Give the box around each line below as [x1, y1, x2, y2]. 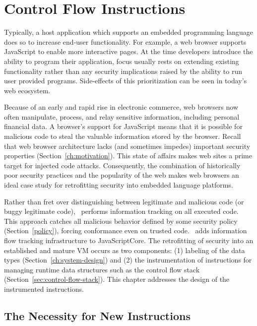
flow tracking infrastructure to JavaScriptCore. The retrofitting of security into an [4, 235, 254, 245]
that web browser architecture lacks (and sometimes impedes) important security [4, 140, 251, 151]
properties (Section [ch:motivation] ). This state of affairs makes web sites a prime [4, 150, 252, 161]
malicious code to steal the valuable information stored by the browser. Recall [4, 131, 241, 141]
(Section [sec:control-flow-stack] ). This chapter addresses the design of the [4, 274, 230, 284]
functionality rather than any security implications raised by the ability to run [4, 65, 242, 76]
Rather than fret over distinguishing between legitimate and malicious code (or [4, 196, 244, 206]
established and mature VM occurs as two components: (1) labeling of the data [4, 245, 245, 255]
